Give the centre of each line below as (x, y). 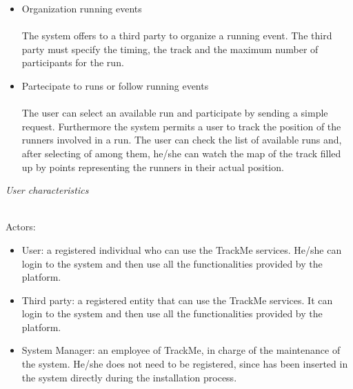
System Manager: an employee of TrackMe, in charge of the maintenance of (181, 350)
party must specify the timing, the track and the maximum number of (170, 49)
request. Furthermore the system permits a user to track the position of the (181, 126)
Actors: (21, 227)
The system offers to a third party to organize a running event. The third (177, 36)
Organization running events (82, 8)
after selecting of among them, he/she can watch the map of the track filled (181, 153)
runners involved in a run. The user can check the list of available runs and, (182, 140)
